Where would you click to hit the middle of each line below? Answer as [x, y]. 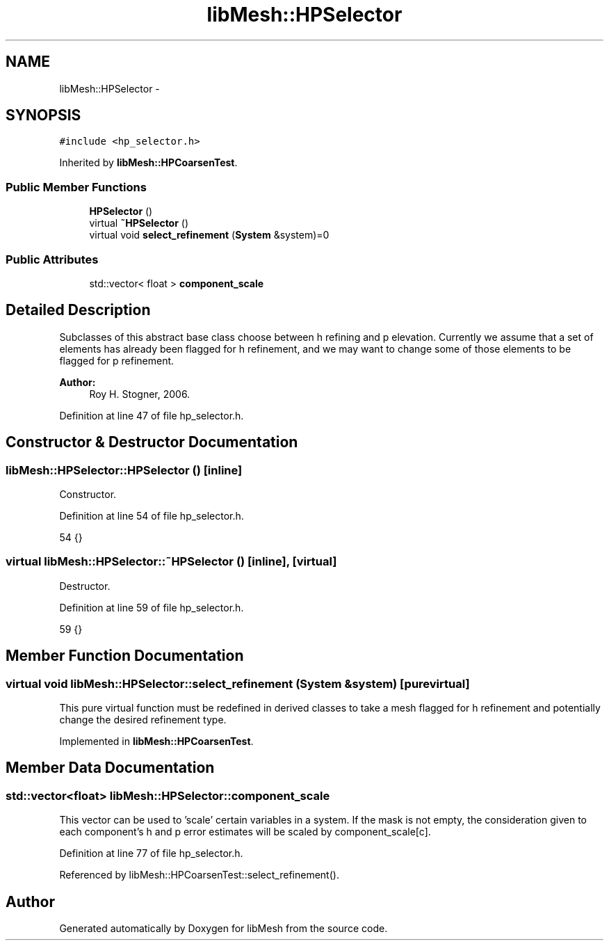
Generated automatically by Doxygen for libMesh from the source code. [224, 929]
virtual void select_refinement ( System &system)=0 [209, 235]
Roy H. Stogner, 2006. [140, 394]
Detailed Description [78, 310]
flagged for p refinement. [117, 360]
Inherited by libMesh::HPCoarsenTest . [148, 163]
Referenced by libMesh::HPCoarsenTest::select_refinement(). [199, 875]
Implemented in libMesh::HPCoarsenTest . [156, 741]
